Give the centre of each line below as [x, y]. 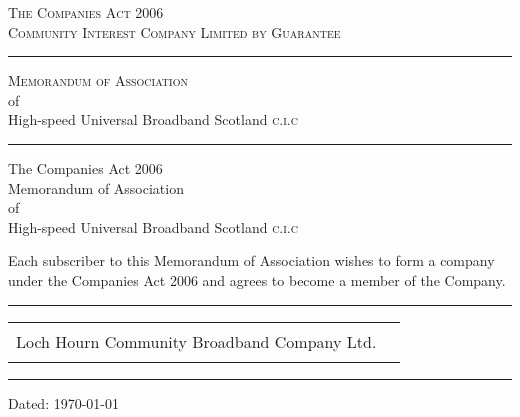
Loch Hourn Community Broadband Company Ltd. [196, 341]
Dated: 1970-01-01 [64, 402]
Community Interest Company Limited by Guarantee [174, 31]
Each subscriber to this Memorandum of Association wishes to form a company [251, 260]
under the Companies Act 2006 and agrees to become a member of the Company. [257, 279]
